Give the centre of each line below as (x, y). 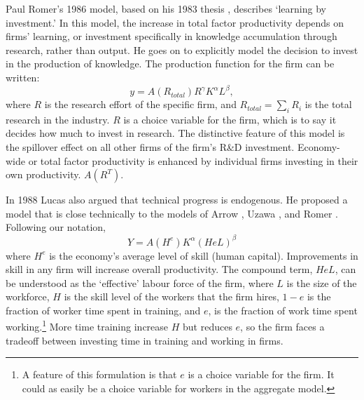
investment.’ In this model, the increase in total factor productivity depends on (175, 22)
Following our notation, (56, 227)
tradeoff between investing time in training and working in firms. (145, 340)
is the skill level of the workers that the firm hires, (171, 296)
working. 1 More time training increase (87, 326)
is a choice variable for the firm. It (261, 374)
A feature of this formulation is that (99, 374)
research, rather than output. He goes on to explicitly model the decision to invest (182, 49)
